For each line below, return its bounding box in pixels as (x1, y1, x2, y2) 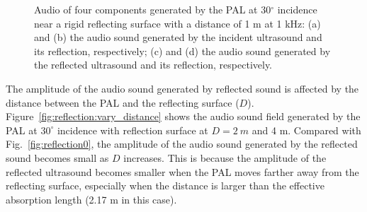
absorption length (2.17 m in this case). (6, 192, 177, 206)
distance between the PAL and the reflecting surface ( (6, 95, 239, 110)
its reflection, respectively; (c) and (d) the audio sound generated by (34, 43, 331, 58)
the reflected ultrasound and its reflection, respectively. (34, 57, 273, 72)
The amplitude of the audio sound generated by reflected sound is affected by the (6, 81, 359, 95)
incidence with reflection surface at (57, 122, 208, 137)
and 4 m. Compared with (252, 122, 361, 137)
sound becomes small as (6, 150, 109, 165)
